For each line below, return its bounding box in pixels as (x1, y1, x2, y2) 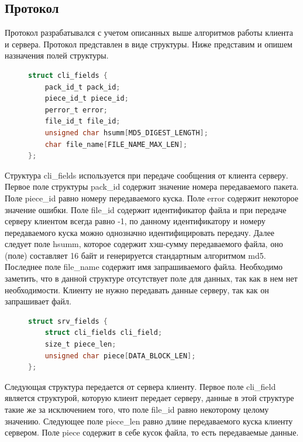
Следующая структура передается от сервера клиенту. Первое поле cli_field (5, 380, 276, 392)
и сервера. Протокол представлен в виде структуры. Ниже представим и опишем (5, 37, 292, 50)
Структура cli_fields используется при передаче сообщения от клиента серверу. (5, 169, 288, 181)
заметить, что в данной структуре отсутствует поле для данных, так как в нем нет (5, 272, 298, 285)
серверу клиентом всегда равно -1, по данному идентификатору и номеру (5, 215, 266, 227)
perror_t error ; (44, 105, 108, 114)
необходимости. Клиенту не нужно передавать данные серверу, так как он (5, 283, 269, 296)
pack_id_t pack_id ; (44, 83, 120, 91)
